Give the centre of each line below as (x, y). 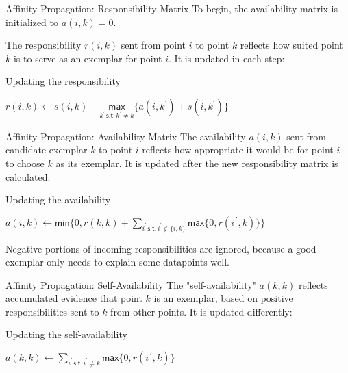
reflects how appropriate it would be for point (238, 150)
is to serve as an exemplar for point (88, 58)
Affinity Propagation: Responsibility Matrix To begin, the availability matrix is (172, 8)
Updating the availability (58, 200)
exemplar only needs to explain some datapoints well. (117, 262)
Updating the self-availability (66, 334)
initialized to (32, 22)
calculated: (28, 176)
